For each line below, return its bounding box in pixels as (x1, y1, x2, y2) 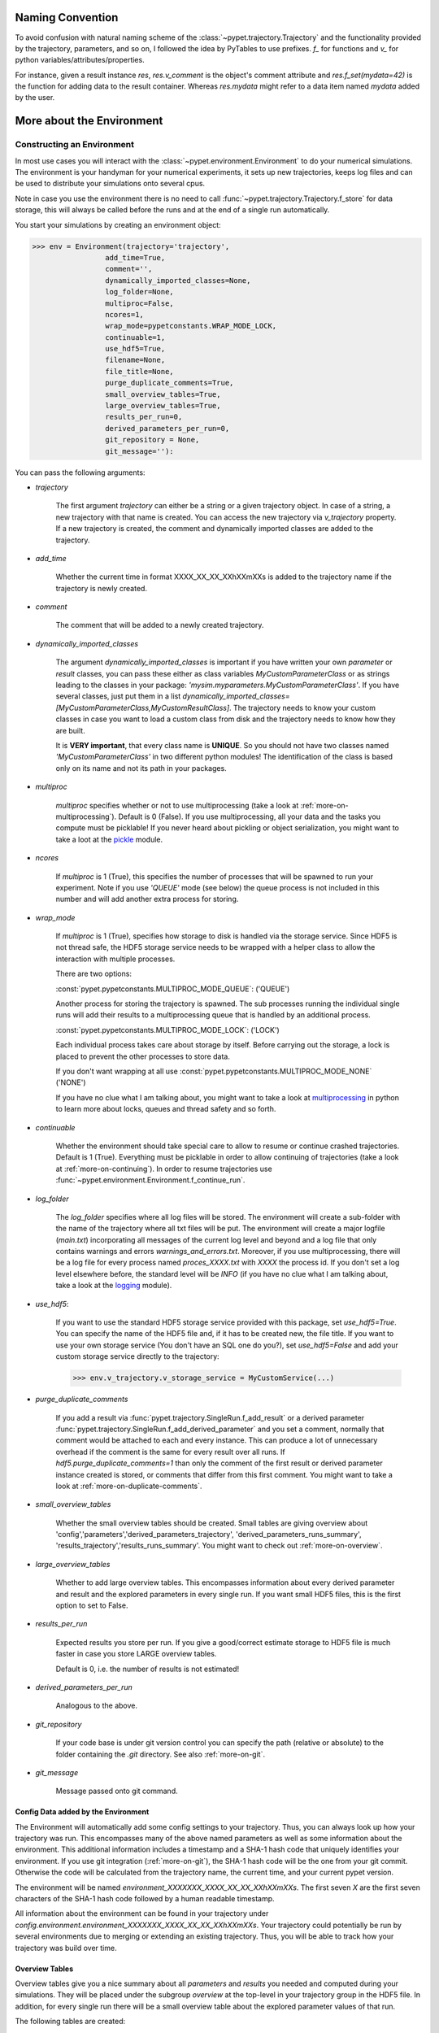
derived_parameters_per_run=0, (104, 424, 230, 433)
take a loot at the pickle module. (55, 834, 163, 844)
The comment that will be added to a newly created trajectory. (55, 620, 264, 630)
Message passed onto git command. (55, 1786, 178, 1796)
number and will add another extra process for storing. (55, 895, 239, 904)
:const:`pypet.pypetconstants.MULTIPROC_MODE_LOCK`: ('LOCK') (55, 1025, 280, 1034)
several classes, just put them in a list (55, 691, 181, 701)
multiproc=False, (104, 298, 174, 308)
